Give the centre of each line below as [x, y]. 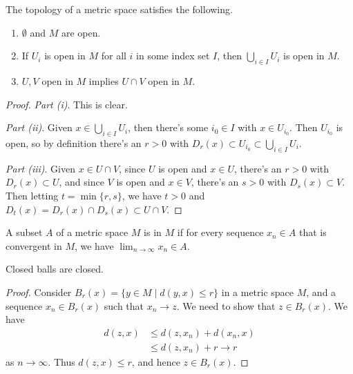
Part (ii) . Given [39, 127]
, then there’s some [168, 127]
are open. [81, 32]
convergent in [34, 245]
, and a [321, 292]
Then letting [32, 195]
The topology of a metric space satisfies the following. [119, 9]
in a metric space [258, 292]
